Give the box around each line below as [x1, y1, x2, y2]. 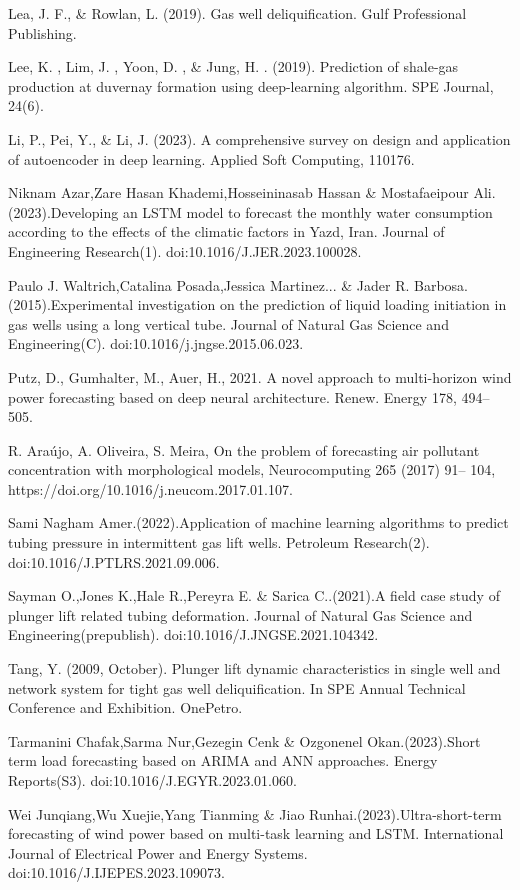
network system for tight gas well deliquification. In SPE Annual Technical [8, 677, 466, 698]
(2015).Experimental [8, 294, 134, 315]
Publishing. [8, 22, 77, 43]
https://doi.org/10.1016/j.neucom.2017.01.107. [8, 478, 293, 499]
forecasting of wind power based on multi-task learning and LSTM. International [8, 823, 504, 844]
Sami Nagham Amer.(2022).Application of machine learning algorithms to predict [8, 512, 509, 533]
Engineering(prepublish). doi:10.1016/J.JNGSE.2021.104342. [8, 624, 379, 645]
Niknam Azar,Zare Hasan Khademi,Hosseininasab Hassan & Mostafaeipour [8, 182, 469, 203]
